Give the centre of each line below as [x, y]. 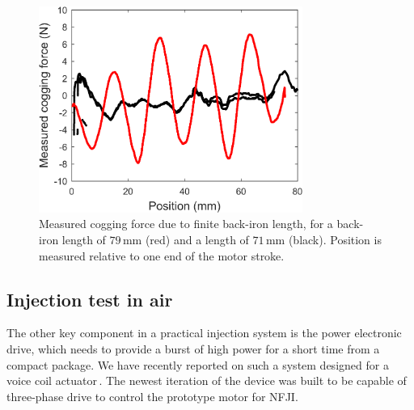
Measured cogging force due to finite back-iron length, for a [186, 224]
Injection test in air [90, 299]
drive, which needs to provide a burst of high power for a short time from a [193, 349]
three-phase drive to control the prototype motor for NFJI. [152, 396]
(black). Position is [335, 240]
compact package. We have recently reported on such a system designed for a [198, 364]
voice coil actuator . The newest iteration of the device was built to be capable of [207, 380]
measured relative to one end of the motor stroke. [162, 255]
